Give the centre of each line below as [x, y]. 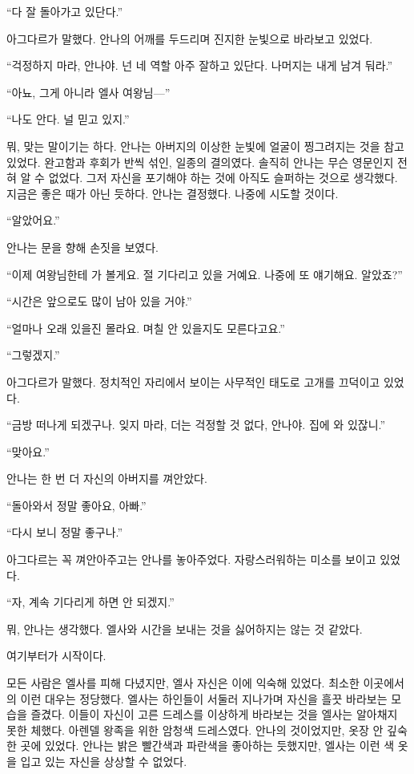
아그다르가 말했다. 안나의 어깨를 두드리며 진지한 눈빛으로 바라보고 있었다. [190, 38]
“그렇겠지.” [33, 355]
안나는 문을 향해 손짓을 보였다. [82, 247]
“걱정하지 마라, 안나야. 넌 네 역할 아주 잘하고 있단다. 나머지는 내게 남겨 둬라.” [200, 65]
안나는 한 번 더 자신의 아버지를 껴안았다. [107, 478]
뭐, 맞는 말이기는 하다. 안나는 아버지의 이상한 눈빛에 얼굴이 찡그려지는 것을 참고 [205, 146]
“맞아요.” [28, 451]
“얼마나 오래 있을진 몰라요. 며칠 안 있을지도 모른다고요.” [146, 328]
